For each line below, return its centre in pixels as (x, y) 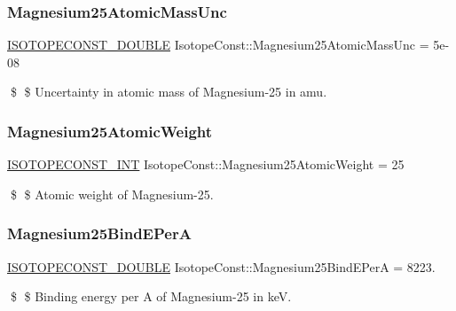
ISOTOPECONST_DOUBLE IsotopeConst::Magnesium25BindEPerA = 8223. (221, 266)
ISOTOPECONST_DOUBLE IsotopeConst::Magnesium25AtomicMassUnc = (218, 45)
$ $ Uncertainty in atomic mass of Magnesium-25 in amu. (169, 92)
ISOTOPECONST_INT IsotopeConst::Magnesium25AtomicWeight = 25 (206, 164)
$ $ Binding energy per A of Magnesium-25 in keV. (151, 296)
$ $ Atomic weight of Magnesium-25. (112, 194)
